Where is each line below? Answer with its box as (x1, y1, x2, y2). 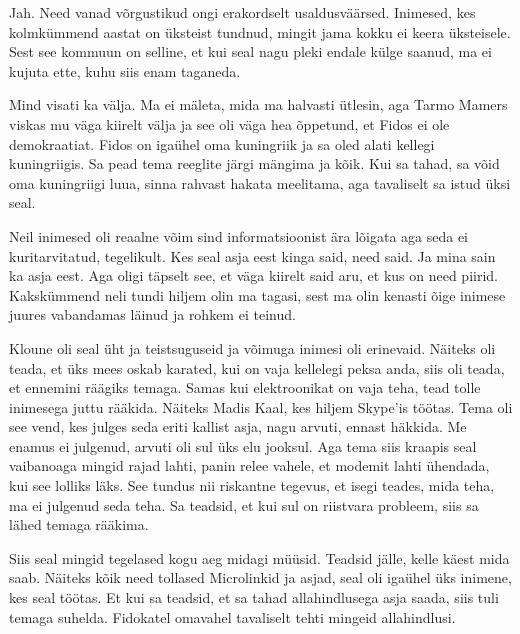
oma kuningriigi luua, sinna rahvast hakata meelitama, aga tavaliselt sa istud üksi (9, 172, 511, 193)
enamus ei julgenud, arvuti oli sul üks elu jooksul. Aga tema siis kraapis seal (9, 435, 477, 456)
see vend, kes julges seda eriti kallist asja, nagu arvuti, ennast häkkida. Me (9, 416, 467, 437)
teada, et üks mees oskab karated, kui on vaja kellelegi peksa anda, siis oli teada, (9, 357, 505, 378)
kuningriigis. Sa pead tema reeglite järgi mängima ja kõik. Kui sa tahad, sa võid (9, 153, 500, 174)
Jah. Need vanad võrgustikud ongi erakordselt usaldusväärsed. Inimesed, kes (9, 2, 476, 22)
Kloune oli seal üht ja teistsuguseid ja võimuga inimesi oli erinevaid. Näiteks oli (9, 337, 496, 358)
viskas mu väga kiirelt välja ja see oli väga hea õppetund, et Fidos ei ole (9, 113, 450, 134)
